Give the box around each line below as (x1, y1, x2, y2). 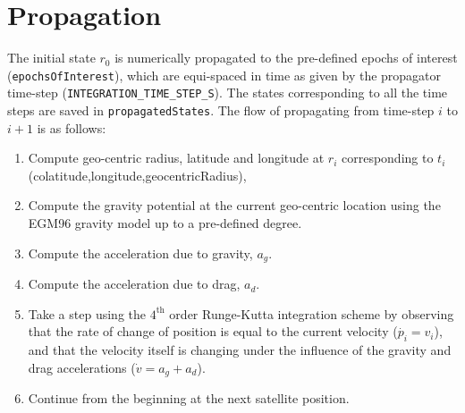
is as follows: (37, 118, 106, 137)
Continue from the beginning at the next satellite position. (28, 389, 350, 408)
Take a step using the (28, 304, 146, 323)
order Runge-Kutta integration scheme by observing (169, 304, 454, 323)
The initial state (7, 48, 96, 67)
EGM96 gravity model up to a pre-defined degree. (28, 214, 302, 232)
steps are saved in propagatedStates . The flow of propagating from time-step (7, 101, 435, 120)
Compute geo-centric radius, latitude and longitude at (28, 148, 325, 167)
